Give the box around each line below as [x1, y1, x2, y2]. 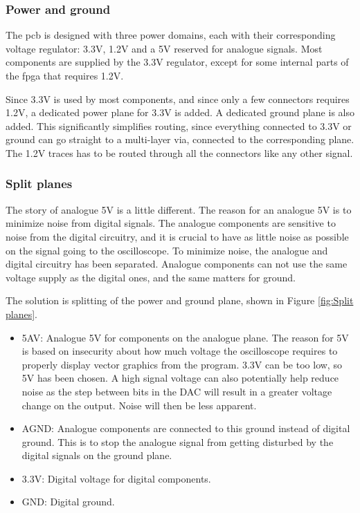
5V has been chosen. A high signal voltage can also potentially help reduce [21, 371, 339, 385]
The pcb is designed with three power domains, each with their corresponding [6, 28, 336, 42]
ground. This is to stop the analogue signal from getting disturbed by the [21, 434, 334, 449]
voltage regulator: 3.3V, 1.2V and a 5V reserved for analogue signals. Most [6, 41, 323, 55]
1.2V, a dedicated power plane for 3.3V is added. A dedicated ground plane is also [6, 105, 354, 120]
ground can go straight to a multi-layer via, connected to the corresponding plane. [6, 132, 354, 147]
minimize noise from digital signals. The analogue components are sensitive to [6, 216, 336, 230]
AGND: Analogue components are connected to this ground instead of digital [21, 421, 350, 436]
